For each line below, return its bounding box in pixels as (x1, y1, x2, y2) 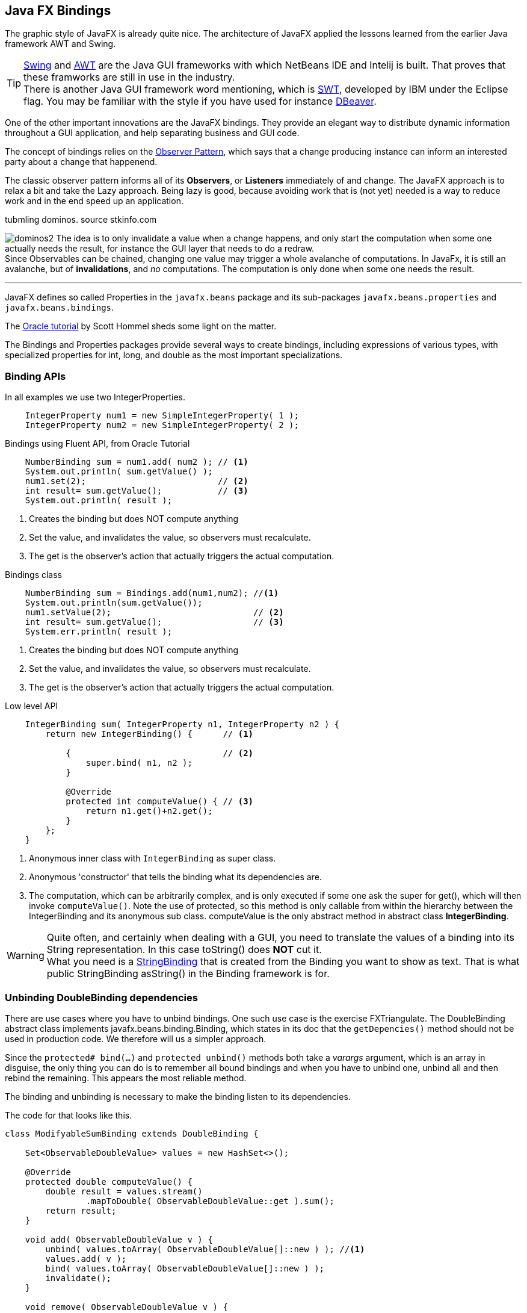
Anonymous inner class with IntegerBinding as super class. (29, 853, 276, 864)
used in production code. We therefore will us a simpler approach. (5, 1033, 267, 1044)
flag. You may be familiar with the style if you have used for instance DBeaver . (23, 95, 377, 108)
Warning (7, 949, 45, 962)
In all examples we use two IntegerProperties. (5, 392, 186, 403)
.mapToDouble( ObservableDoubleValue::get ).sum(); (85, 1196, 334, 1206)
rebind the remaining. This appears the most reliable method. (5, 1072, 247, 1083)
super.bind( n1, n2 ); (85, 758, 193, 768)
